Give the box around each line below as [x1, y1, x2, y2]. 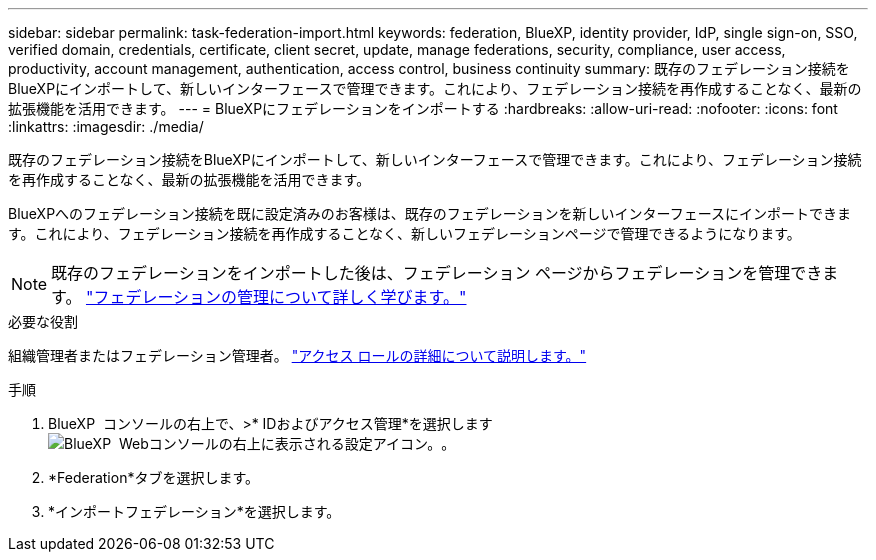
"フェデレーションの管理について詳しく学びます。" [85, 287, 467, 307]
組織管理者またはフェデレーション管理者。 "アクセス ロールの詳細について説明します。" [8, 347, 587, 364]
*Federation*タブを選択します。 [48, 469, 260, 486]
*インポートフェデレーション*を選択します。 [48, 503, 341, 520]
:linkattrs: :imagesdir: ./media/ [8, 118, 204, 135]
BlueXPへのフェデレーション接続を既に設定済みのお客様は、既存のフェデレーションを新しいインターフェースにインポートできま [8, 205, 851, 222]
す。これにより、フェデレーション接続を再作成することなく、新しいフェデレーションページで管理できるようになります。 [8, 225, 801, 242]
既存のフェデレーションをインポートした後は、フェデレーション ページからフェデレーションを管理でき [51, 263, 823, 283]
